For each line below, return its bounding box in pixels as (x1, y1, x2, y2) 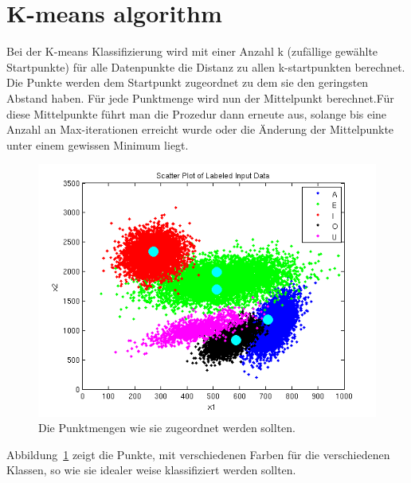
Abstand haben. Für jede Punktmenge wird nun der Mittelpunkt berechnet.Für (6, 89, 394, 106)
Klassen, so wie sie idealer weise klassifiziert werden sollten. (6, 462, 296, 478)
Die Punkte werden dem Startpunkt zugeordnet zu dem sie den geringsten (6, 74, 369, 91)
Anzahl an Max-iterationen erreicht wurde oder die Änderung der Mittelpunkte (6, 121, 394, 138)
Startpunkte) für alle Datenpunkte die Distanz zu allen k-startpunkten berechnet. (6, 58, 405, 75)
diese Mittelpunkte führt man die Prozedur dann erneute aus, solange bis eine (6, 105, 387, 122)
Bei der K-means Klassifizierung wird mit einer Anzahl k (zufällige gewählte (6, 43, 378, 60)
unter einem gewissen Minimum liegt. (6, 136, 189, 153)
